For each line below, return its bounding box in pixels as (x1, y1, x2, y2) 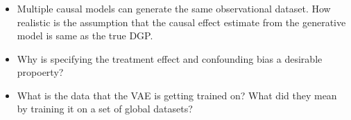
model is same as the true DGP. (17, 28, 153, 43)
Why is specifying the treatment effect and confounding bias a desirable (17, 51, 323, 66)
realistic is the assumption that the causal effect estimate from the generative (17, 14, 346, 29)
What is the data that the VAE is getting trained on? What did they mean (17, 88, 337, 102)
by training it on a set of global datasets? (17, 101, 193, 116)
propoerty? (17, 65, 64, 79)
